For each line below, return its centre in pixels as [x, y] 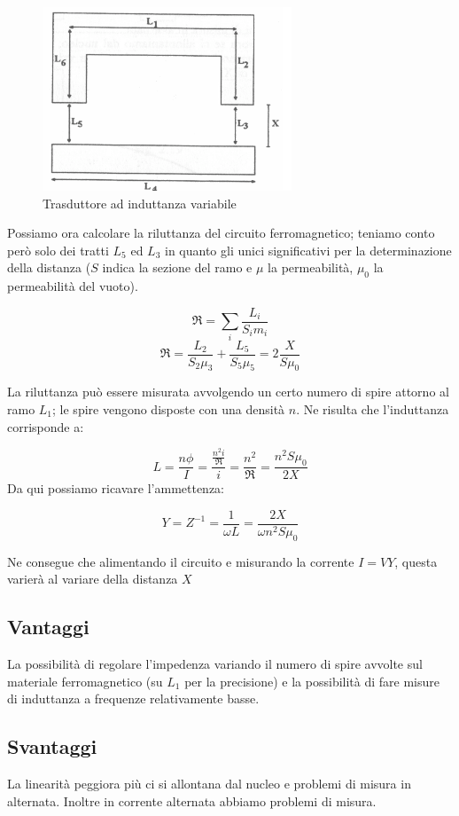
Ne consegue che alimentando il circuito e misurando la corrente [181, 561]
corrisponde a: [46, 426]
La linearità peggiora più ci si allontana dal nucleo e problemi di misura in [209, 783]
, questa [416, 561]
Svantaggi [52, 746]
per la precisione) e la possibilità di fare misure [312, 681]
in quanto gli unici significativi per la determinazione [308, 250]
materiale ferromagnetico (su [85, 681]
